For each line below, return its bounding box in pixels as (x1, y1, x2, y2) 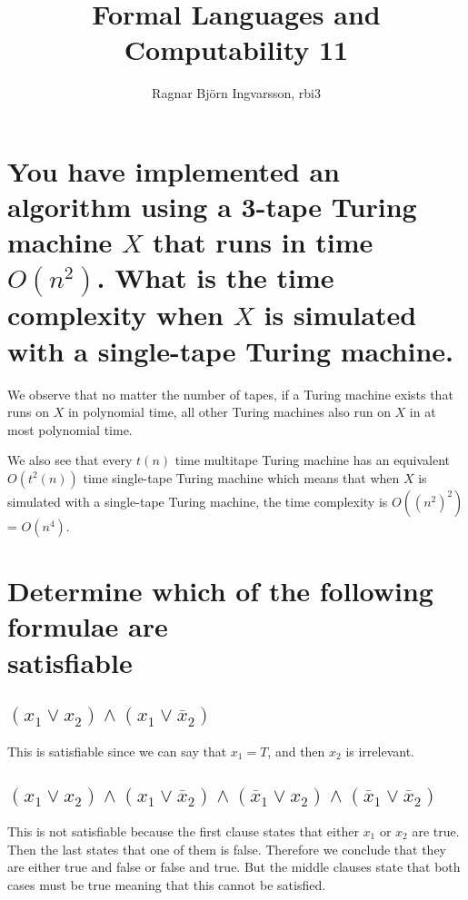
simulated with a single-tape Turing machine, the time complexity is (7, 491, 388, 510)
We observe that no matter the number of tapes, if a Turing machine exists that (7, 384, 453, 403)
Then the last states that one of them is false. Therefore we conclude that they (7, 839, 447, 858)
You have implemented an (7, 152, 340, 189)
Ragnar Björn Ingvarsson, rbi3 (152, 84, 321, 103)
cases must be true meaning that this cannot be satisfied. (7, 875, 326, 894)
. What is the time (96, 259, 334, 296)
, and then (267, 741, 325, 760)
